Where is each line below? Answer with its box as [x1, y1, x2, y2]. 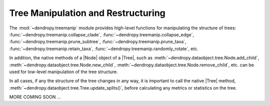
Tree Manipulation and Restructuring [9, 7, 166, 18]
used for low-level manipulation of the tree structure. [9, 69, 118, 75]
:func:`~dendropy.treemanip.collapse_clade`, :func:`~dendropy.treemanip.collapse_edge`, [9, 31, 194, 37]
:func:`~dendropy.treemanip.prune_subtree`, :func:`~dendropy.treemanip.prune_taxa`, [9, 39, 187, 45]
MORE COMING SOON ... [9, 94, 61, 100]
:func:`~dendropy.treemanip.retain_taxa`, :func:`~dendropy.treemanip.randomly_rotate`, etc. [9, 45, 198, 52]
